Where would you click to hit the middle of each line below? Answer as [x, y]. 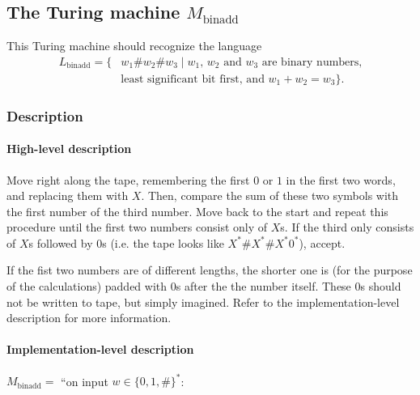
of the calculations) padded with [87, 286]
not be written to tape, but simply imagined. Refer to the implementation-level [203, 302]
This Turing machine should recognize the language [134, 46]
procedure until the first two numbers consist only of [137, 227]
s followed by [61, 242]
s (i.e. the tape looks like [163, 242]
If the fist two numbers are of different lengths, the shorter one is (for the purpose [210, 270]
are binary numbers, [312, 62]
